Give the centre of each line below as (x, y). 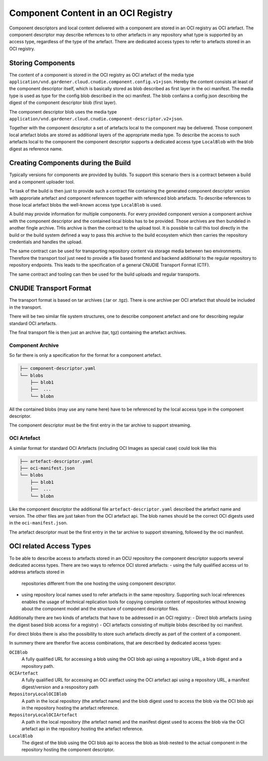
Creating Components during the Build (70, 163)
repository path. (38, 666)
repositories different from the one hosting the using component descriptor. (99, 583)
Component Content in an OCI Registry (91, 13)
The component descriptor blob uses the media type (63, 111)
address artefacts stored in (37, 572)
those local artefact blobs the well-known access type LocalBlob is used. (86, 205)
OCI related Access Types (50, 546)
